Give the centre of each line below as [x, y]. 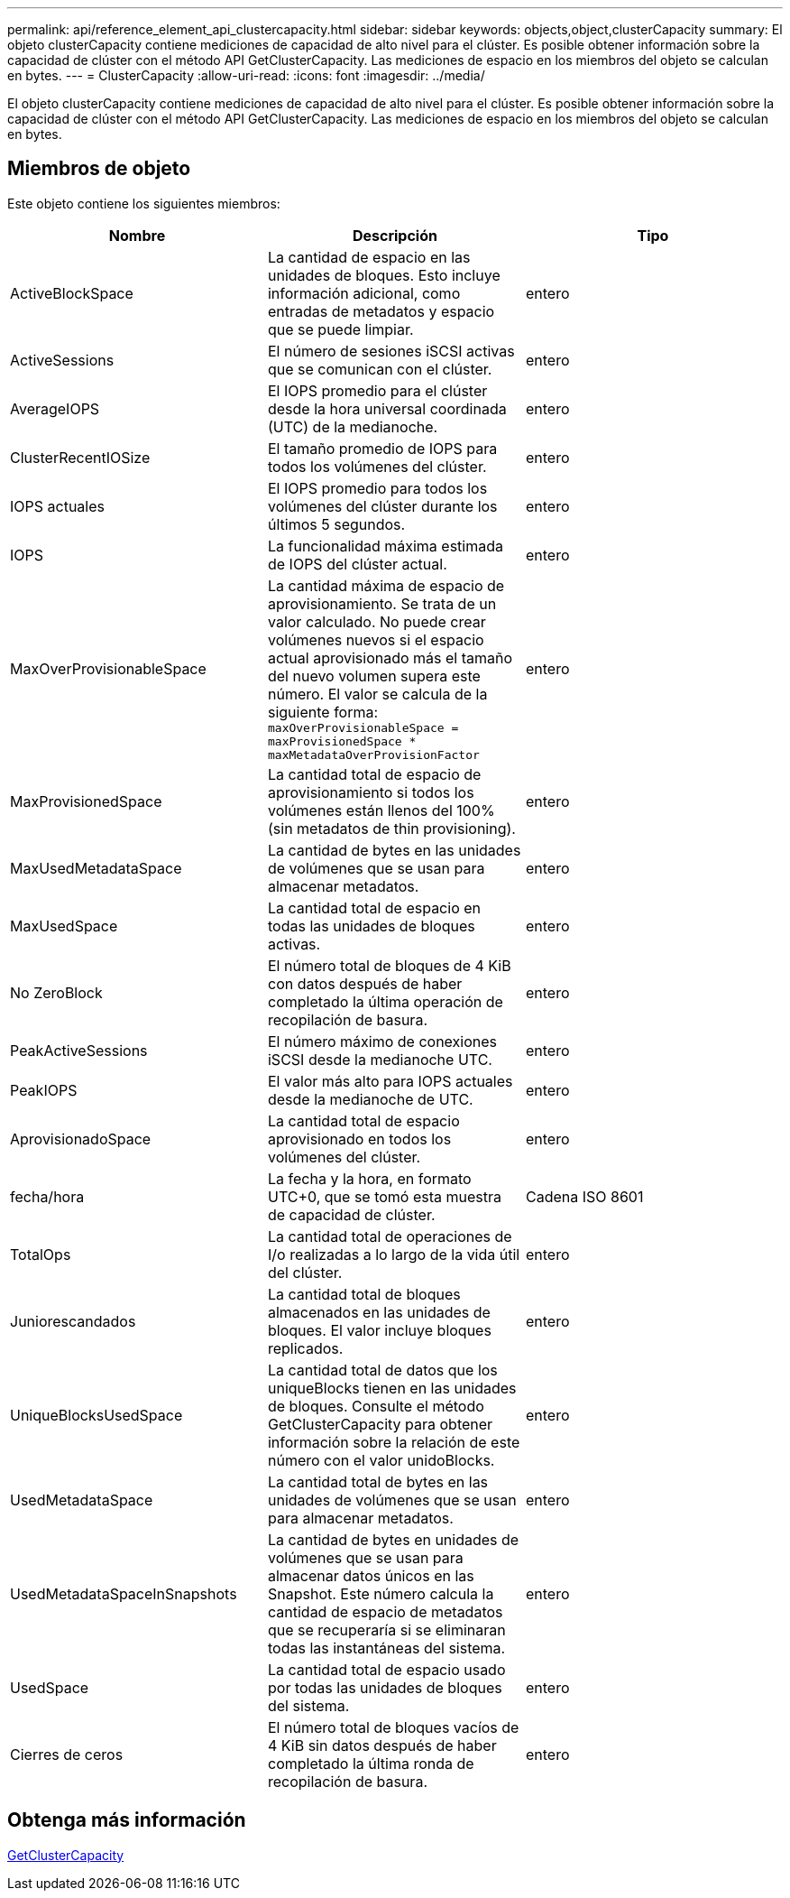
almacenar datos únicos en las [371, 1575]
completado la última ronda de [371, 1763]
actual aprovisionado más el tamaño [390, 657]
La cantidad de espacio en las [369, 257]
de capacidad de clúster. [351, 1214]
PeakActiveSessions [79, 1050]
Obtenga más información [127, 1820]
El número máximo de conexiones [382, 1041]
